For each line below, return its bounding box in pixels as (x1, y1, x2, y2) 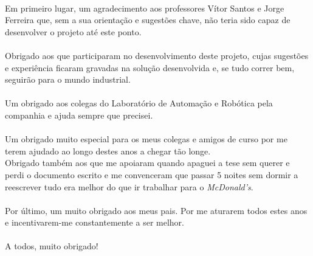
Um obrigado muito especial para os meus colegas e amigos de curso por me (5, 133, 287, 145)
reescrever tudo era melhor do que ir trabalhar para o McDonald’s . (5, 180, 253, 193)
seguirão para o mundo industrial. (5, 73, 131, 86)
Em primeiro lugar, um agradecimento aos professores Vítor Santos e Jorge (5, 1, 284, 14)
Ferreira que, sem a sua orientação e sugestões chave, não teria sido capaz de (5, 13, 291, 26)
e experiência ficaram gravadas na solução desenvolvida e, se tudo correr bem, (5, 61, 295, 74)
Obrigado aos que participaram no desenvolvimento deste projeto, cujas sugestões (5, 49, 309, 61)
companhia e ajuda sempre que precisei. (5, 108, 153, 121)
